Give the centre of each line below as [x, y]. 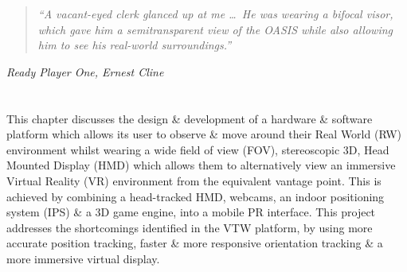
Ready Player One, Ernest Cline [85, 71]
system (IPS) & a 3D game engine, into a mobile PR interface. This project [191, 212]
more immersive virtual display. [83, 258]
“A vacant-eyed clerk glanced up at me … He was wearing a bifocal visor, [215, 14]
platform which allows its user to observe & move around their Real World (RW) [204, 134]
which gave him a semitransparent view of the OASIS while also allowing [215, 29]
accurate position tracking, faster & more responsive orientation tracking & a [195, 243]
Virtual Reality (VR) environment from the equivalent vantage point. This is [194, 180]
